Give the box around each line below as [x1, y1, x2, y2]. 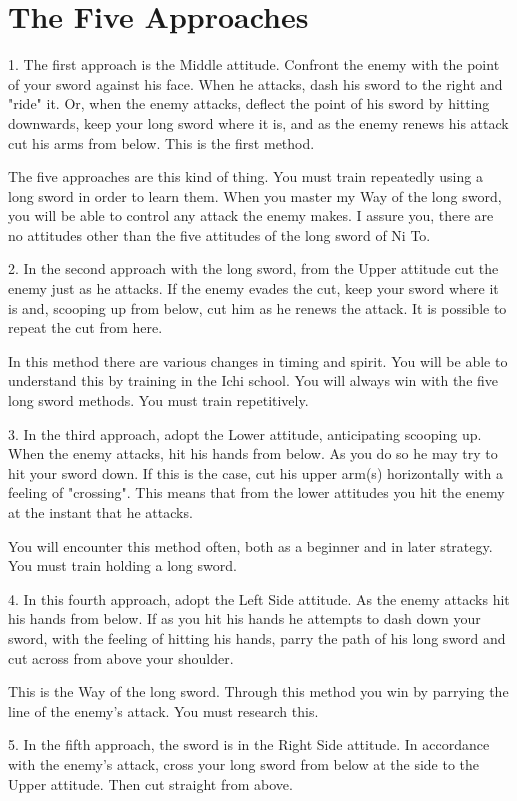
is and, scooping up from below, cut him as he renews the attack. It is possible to [8, 297, 507, 318]
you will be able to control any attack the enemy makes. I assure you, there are [8, 205, 494, 226]
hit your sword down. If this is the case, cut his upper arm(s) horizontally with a [8, 462, 503, 483]
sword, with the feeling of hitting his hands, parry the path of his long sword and [8, 627, 506, 648]
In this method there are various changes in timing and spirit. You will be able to [8, 350, 508, 371]
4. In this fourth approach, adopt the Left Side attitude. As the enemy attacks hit [8, 588, 510, 609]
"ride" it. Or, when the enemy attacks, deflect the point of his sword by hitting [8, 93, 490, 114]
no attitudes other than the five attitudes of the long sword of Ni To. [8, 224, 431, 245]
